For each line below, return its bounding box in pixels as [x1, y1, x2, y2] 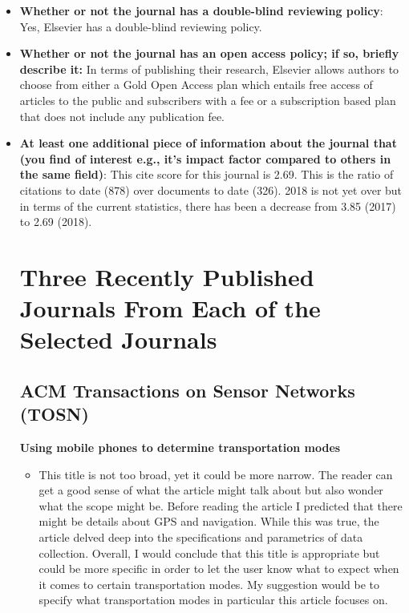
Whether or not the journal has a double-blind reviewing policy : [19, 2, 383, 18]
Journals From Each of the [19, 292, 321, 325]
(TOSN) [19, 401, 89, 426]
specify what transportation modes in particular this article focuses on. [38, 591, 388, 608]
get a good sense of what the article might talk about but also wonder [38, 482, 383, 498]
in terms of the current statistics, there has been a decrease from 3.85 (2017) [19, 197, 396, 214]
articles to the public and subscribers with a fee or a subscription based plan [19, 91, 396, 108]
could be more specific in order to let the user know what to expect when [38, 560, 399, 577]
